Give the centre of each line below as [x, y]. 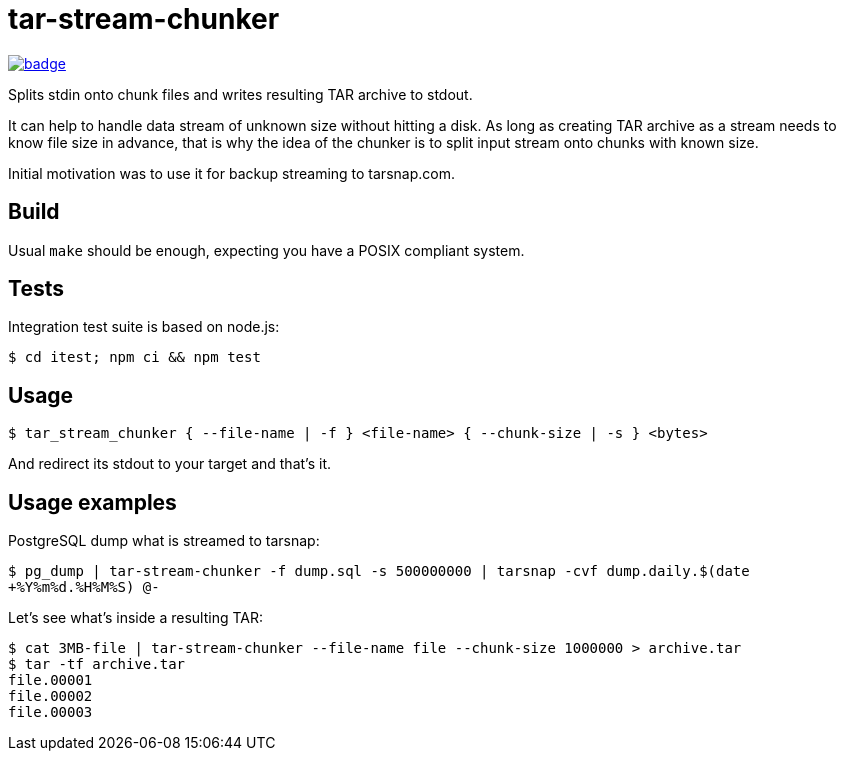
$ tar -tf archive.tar [97, 664]
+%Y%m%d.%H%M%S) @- [84, 587]
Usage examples [92, 502]
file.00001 [50, 680]
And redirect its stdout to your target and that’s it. [169, 464]
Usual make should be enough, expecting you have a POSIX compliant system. [266, 250]
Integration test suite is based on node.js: [144, 327]
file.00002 [50, 696]
